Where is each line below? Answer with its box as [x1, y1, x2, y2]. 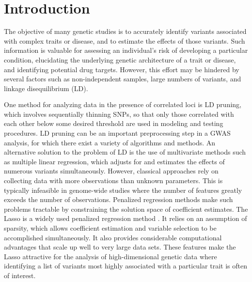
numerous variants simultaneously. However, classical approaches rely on [4, 166, 219, 176]
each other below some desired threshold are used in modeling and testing [4, 118, 223, 128]
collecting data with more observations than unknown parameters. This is [4, 175, 223, 186]
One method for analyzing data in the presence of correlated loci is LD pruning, [4, 99, 241, 110]
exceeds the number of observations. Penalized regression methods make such [4, 194, 233, 204]
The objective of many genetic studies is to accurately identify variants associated [4, 26, 247, 36]
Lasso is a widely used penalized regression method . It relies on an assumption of [4, 213, 247, 223]
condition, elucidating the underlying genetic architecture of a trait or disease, [4, 54, 236, 64]
